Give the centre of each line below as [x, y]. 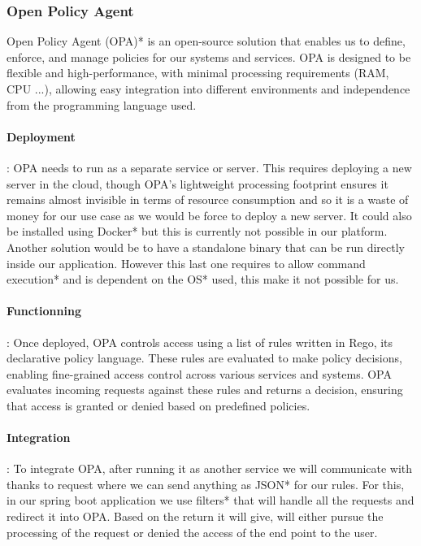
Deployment [41, 136]
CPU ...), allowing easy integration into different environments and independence [208, 89]
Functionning [44, 311]
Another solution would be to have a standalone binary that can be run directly [206, 247]
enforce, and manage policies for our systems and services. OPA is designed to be [209, 56]
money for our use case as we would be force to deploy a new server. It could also [209, 215]
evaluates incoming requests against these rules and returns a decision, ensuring [205, 390]
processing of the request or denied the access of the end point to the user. [192, 532]
